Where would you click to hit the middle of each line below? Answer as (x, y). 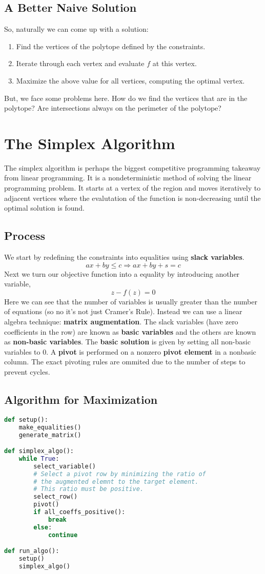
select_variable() (65, 466)
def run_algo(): (32, 551)
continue (63, 535)
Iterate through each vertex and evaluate (80, 63)
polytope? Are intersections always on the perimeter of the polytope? (113, 108)
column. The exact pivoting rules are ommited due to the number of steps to (125, 362)
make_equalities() (50, 427)
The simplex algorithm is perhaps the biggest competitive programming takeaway (132, 167)
